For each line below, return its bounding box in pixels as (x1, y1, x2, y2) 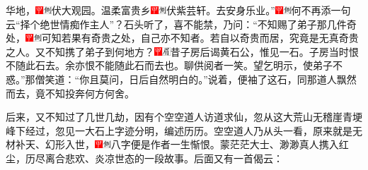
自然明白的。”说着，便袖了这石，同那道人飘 (149, 71, 347, 86)
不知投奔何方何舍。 (45, 85, 134, 100)
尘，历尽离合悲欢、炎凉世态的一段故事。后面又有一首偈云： (6, 150, 283, 165)
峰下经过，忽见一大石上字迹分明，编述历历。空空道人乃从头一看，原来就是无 (6, 123, 362, 138)
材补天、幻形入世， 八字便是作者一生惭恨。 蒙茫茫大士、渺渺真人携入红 (6, 137, 349, 152)
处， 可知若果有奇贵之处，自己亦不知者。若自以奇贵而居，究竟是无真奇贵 (6, 30, 359, 45)
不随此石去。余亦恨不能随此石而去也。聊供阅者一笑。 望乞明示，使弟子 (6, 58, 333, 73)
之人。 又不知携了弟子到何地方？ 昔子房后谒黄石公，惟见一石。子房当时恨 (6, 44, 359, 59)
